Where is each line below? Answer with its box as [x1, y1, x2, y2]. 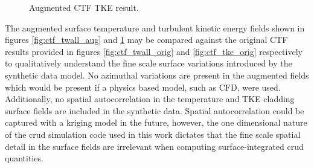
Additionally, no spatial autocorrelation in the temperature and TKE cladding [5, 92, 295, 105]
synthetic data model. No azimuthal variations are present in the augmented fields [5, 68, 309, 81]
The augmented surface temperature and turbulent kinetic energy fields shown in [5, 21, 305, 34]
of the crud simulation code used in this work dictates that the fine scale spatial [5, 128, 301, 140]
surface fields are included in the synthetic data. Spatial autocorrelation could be [5, 104, 304, 117]
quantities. [5, 152, 43, 164]
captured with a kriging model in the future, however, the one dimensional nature [5, 116, 307, 129]
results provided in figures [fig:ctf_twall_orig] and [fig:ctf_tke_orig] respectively [5, 45, 303, 57]
